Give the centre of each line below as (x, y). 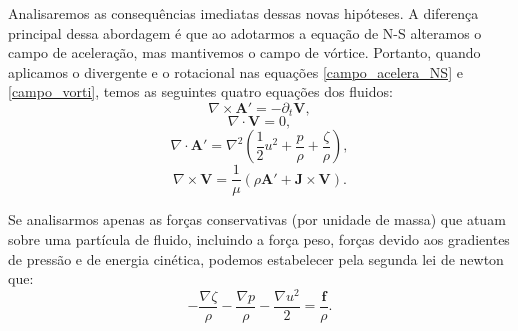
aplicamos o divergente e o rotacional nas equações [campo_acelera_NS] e (235, 71)
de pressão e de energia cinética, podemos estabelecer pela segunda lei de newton (256, 258)
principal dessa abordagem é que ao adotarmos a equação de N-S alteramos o (245, 32)
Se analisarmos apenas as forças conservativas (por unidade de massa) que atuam (257, 219)
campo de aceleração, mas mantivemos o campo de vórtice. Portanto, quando (244, 52)
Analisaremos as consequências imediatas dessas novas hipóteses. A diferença (243, 13)
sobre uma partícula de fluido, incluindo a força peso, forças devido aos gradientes (259, 239)
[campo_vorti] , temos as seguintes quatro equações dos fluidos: (200, 91)
